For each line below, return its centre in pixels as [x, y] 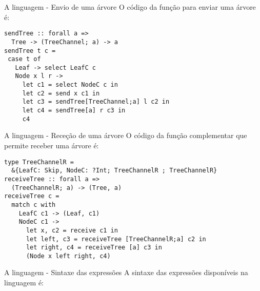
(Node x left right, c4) [68, 256]
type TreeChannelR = [39, 162]
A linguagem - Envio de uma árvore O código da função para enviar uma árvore [130, 7]
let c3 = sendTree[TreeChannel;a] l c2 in [96, 102]
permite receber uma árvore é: [52, 145]
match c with [34, 205]
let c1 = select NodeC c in [70, 85]
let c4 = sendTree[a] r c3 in [74, 111]
